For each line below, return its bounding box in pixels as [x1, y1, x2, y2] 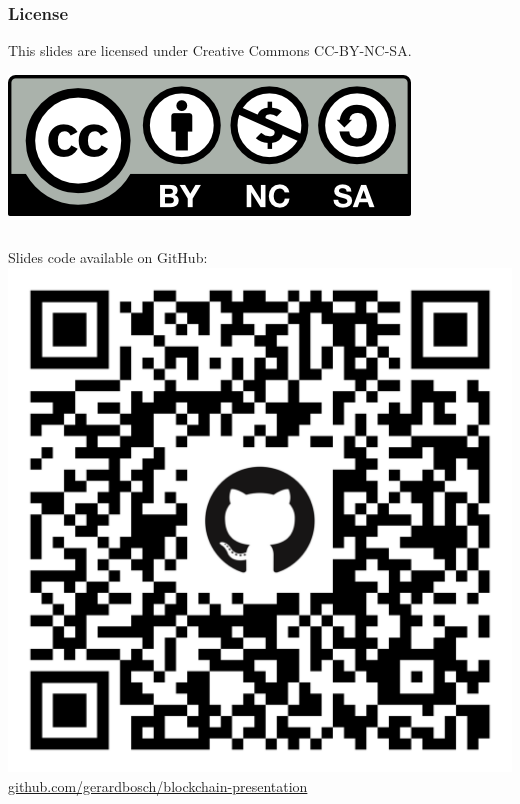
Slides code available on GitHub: [8, 247, 208, 268]
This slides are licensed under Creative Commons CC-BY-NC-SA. [8, 40, 412, 61]
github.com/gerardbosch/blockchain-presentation [8, 775, 308, 796]
